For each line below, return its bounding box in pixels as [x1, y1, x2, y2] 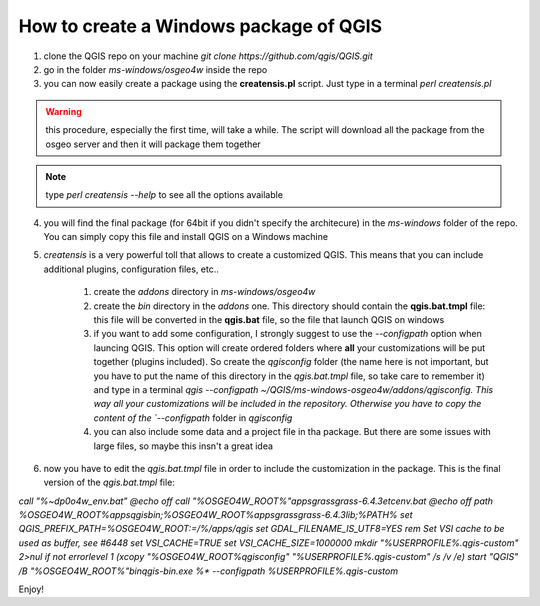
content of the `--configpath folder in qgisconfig [93, 411, 293, 424]
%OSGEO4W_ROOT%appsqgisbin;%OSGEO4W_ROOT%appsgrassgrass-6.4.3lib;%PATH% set [18, 509, 414, 521]
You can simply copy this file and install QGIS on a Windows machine [43, 231, 329, 243]
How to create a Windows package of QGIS [18, 15, 383, 37]
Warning [45, 105, 82, 117]
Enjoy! [18, 583, 45, 595]
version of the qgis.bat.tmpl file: [43, 476, 175, 489]
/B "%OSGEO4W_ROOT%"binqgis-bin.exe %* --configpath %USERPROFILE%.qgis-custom [18, 565, 399, 577]
